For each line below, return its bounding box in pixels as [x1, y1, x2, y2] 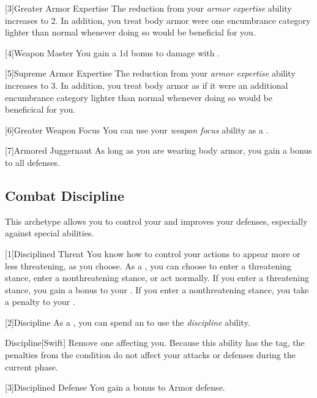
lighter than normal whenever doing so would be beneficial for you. [5, 26, 256, 39]
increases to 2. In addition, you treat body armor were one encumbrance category [5, 13, 311, 26]
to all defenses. [5, 156, 60, 168]
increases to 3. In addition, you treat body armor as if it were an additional [5, 78, 288, 91]
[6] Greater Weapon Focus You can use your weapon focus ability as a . [5, 123, 269, 136]
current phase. [5, 360, 58, 373]
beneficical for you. [5, 103, 76, 116]
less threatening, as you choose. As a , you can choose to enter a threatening [5, 259, 291, 272]
